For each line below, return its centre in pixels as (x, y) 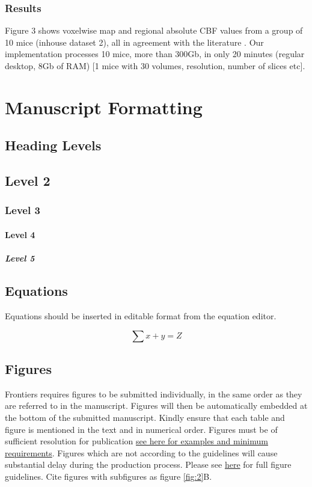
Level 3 (23, 210)
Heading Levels (53, 145)
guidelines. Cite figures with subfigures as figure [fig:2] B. (109, 476)
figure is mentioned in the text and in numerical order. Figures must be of (141, 429)
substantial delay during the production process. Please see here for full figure (148, 464)
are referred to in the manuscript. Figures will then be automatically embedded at (156, 406)
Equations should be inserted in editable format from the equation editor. (141, 315)
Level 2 (28, 181)
